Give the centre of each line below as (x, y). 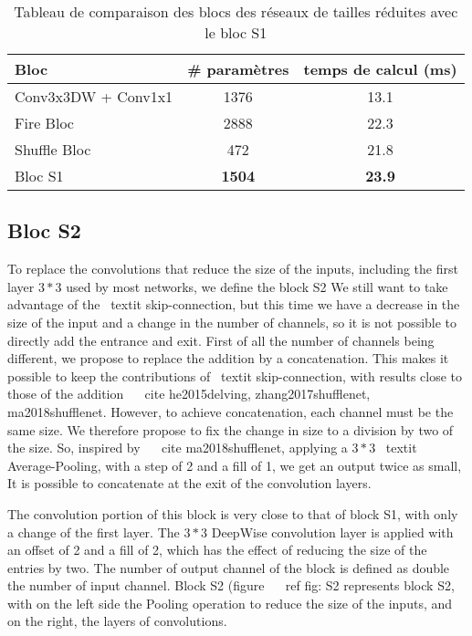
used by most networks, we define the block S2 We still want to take (257, 286)
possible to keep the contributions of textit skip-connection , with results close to (235, 375)
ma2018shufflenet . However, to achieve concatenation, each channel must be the (231, 411)
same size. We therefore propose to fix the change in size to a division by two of (231, 429)
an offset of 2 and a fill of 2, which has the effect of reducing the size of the (217, 550)
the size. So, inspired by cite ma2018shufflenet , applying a (178, 448)
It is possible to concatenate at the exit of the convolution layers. (189, 483)
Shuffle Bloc (53, 149)
